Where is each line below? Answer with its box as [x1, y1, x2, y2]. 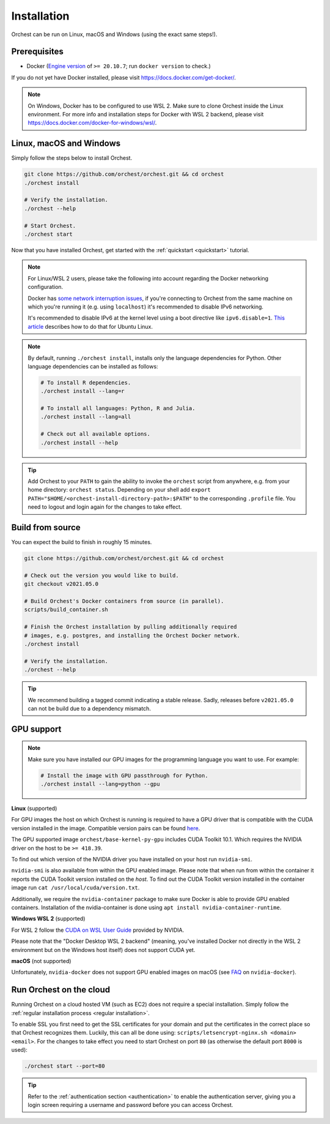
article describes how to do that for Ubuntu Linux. [28, 323, 153, 330]
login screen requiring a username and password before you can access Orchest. [28, 1101, 233, 1108]
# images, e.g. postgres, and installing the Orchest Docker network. [24, 632, 241, 639]
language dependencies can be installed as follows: [28, 362, 158, 370]
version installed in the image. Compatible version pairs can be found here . [11, 824, 200, 832]
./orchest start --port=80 [24, 1063, 105, 1070]
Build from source [11, 522, 81, 533]
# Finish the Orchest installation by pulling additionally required [24, 623, 237, 631]
